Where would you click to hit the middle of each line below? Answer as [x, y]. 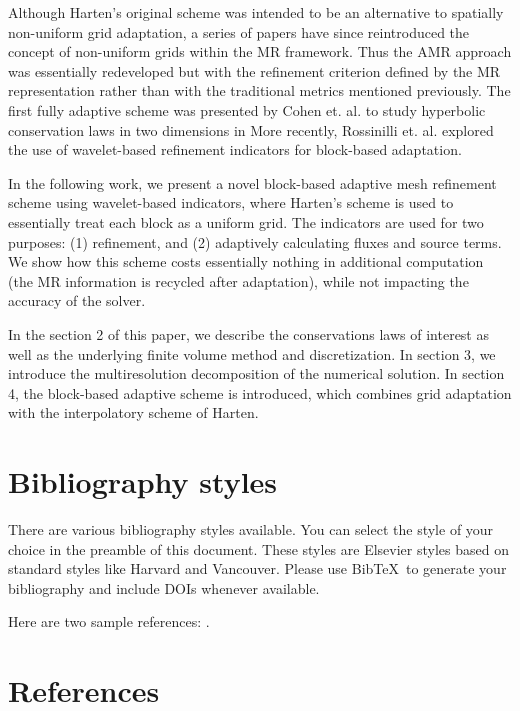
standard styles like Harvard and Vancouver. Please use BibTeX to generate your [257, 568]
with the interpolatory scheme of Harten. [133, 412]
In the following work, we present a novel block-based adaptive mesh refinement [252, 182]
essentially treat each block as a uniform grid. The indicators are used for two [246, 221]
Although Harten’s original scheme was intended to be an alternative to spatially [256, 12]
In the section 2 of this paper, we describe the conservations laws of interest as [248, 333]
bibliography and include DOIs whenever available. [164, 587]
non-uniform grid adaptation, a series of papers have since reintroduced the [239, 31]
